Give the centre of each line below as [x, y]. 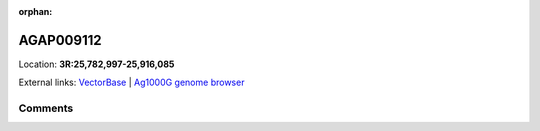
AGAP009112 [60, 40]
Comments [46, 108]
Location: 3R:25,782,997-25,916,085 [96, 64]
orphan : [35, 11]
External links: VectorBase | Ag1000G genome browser [131, 82]
